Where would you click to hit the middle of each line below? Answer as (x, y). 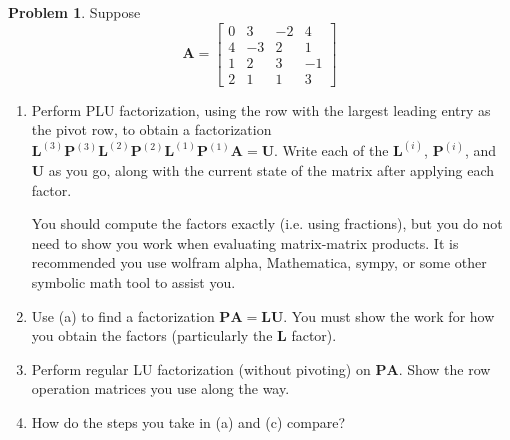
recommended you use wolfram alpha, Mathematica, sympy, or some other (259, 262)
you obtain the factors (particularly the (152, 335)
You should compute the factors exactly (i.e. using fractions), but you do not (267, 223)
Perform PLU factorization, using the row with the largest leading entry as (261, 109)
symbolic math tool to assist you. (133, 281)
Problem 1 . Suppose (74, 12)
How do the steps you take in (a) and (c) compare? (188, 421)
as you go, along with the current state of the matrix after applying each (271, 169)
